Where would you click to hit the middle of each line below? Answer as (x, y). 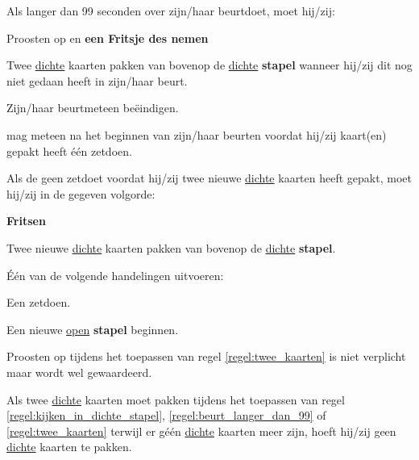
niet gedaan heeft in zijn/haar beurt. (97, 80)
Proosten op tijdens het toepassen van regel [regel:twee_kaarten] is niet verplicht (206, 356)
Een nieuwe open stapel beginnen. (93, 329)
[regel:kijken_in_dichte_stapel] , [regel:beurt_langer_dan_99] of (166, 415)
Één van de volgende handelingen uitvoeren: (115, 275)
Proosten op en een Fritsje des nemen (108, 38)
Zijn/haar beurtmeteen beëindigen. (93, 108)
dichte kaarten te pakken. (69, 447)
